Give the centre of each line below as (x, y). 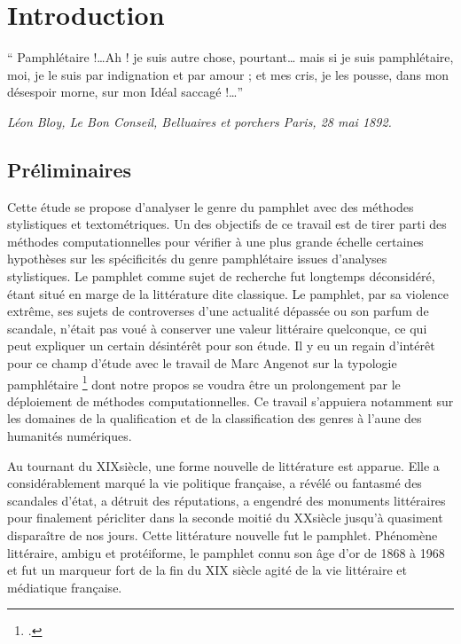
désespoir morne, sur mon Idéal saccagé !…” (125, 92)
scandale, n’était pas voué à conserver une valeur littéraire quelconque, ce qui (217, 328)
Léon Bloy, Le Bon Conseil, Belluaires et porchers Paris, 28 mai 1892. (199, 121)
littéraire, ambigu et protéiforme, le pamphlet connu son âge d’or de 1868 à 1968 (226, 552)
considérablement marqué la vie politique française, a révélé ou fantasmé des (215, 483)
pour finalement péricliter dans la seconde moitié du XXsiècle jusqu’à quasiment (225, 518)
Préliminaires (70, 169)
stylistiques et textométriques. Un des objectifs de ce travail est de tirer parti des (227, 224)
